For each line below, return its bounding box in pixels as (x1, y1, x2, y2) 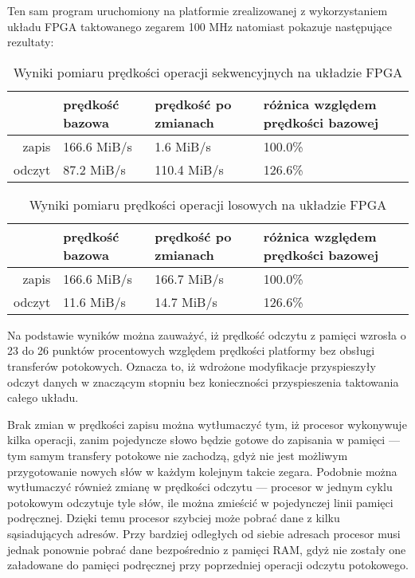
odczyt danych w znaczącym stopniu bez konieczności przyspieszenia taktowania (7, 373, 399, 390)
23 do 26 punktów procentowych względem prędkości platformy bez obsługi (7, 342, 375, 359)
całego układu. (7, 389, 79, 406)
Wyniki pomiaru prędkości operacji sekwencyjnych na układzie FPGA (13, 62, 403, 81)
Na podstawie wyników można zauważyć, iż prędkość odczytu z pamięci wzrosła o (7, 326, 406, 343)
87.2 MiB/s (63, 159, 126, 179)
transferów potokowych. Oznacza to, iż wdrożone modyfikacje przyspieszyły (7, 357, 376, 374)
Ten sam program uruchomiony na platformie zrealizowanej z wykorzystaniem (7, 2, 388, 18)
